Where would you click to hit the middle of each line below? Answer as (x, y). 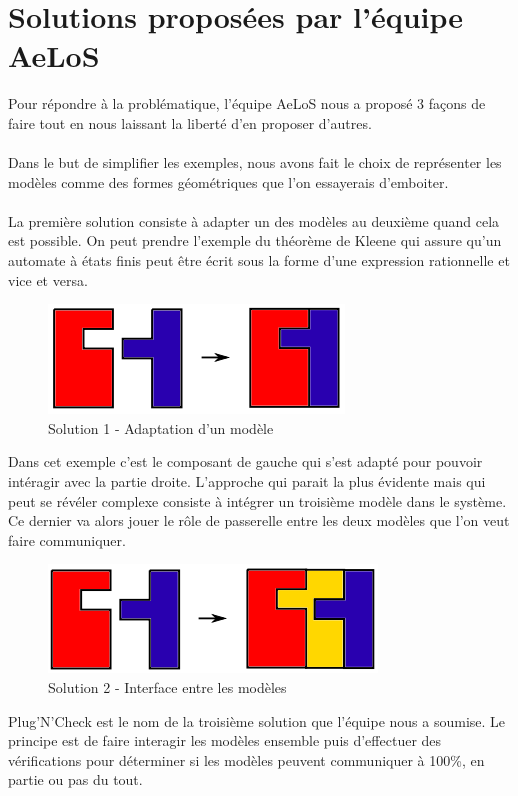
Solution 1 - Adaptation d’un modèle (161, 427)
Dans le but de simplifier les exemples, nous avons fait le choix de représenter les (255, 162)
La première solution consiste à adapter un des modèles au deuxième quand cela (254, 220)
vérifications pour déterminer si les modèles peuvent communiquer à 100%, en (246, 759)
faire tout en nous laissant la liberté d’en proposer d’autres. (190, 122)
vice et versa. (48, 279)
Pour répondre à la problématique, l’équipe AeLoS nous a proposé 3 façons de (247, 103)
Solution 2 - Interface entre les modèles (167, 687)
